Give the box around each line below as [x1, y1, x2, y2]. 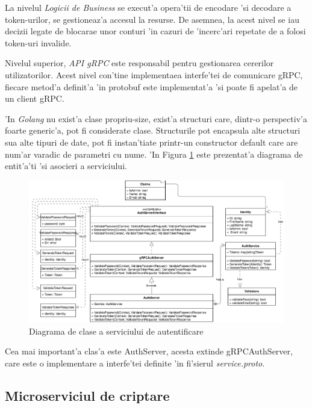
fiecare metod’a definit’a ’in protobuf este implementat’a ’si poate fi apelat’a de [5, 80, 298, 93]
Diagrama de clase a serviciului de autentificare [29, 324, 204, 337]
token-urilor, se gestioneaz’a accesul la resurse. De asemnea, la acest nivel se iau [5, 13, 299, 25]
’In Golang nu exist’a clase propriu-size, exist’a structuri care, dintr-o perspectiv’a [5, 112, 307, 125]
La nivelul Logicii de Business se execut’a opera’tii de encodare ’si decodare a [5, 1, 292, 13]
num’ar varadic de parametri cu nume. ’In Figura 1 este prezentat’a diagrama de [5, 147, 303, 160]
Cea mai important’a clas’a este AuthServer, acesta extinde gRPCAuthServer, [5, 345, 293, 357]
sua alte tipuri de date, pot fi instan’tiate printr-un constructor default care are [5, 135, 298, 148]
